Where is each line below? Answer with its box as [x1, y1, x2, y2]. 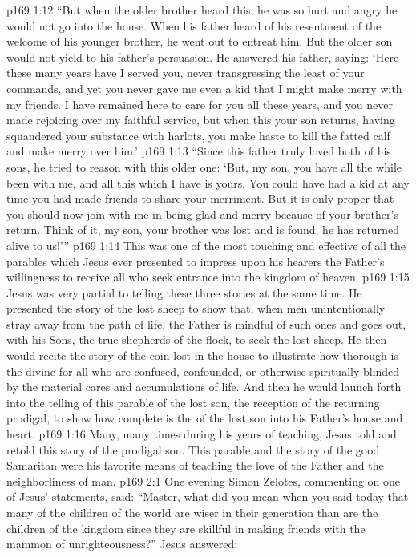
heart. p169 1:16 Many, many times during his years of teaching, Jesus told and [6, 426, 397, 442]
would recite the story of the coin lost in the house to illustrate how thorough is [6, 347, 398, 364]
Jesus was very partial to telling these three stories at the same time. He [6, 284, 362, 301]
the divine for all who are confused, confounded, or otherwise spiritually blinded [6, 362, 400, 379]
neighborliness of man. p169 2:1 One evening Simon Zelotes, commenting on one [6, 472, 401, 489]
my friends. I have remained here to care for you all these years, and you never [6, 95, 393, 112]
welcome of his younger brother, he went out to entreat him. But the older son [6, 33, 393, 50]
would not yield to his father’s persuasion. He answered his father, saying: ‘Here [6, 48, 399, 65]
